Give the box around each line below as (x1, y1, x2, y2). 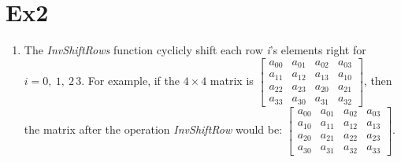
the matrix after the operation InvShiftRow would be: (24, 121, 283, 138)
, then (363, 72, 392, 89)
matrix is (210, 72, 254, 89)
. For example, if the (81, 72, 180, 89)
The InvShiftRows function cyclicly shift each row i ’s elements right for (24, 42, 366, 58)
